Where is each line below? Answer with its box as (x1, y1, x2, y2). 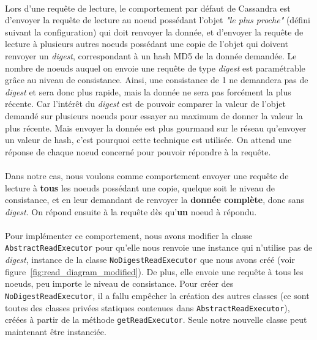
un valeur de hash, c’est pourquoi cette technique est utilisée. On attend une (5, 133, 292, 146)
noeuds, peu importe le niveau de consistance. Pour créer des (5, 277, 234, 290)
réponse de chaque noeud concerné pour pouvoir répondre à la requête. (5, 145, 271, 158)
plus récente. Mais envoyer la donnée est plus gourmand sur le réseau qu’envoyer (5, 121, 307, 134)
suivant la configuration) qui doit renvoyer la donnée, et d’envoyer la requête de (5, 25, 304, 38)
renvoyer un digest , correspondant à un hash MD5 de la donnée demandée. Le (5, 49, 297, 62)
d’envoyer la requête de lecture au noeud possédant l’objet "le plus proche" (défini (5, 13, 310, 26)
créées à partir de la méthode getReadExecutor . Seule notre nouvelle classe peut (5, 313, 307, 326)
